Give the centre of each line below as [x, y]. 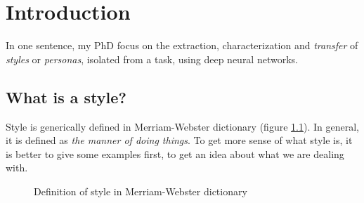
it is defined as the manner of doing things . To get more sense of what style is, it [179, 140]
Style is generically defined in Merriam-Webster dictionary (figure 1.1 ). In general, [182, 126]
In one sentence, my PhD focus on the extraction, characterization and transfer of [182, 45]
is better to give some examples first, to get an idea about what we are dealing [175, 153]
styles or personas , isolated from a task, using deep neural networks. [152, 59]
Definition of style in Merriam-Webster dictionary [141, 191]
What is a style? [66, 97]
